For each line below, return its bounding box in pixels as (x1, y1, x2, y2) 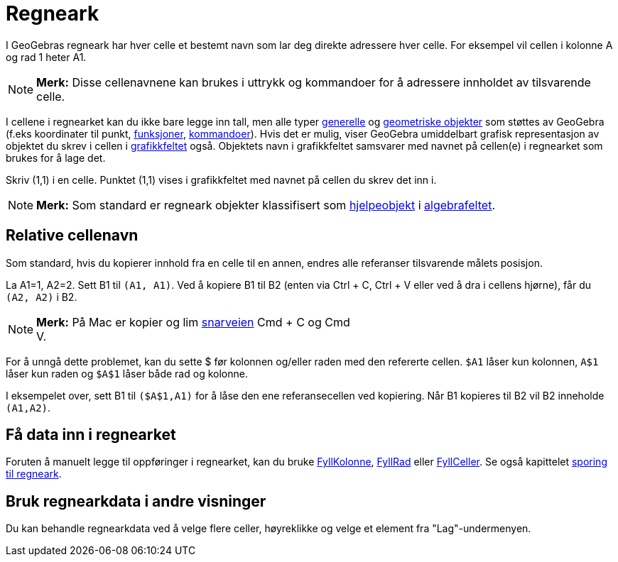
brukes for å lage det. (6, 151, 106, 164)
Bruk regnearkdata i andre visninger (6, 492, 266, 510)
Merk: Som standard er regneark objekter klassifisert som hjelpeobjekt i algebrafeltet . (36, 197, 495, 212)
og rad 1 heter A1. (6, 50, 87, 63)
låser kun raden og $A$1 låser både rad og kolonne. (6, 367, 248, 380)
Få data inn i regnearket (6, 426, 176, 444)
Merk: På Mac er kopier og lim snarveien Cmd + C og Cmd (36, 314, 350, 329)
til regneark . (6, 468, 62, 480)
